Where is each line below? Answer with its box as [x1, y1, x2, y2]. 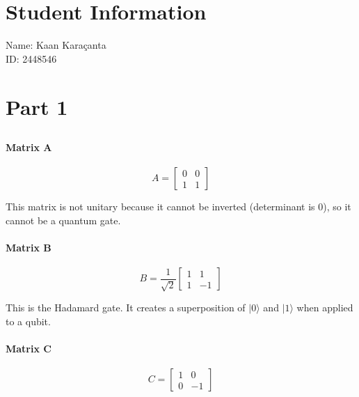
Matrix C [6, 341, 51, 356]
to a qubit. [6, 313, 51, 328]
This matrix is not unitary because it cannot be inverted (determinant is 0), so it [6, 199, 351, 214]
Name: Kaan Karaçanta [6, 38, 106, 52]
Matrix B [6, 240, 51, 255]
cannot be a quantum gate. [6, 212, 121, 227]
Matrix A [6, 140, 52, 155]
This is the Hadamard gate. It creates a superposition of [6, 300, 246, 315]
